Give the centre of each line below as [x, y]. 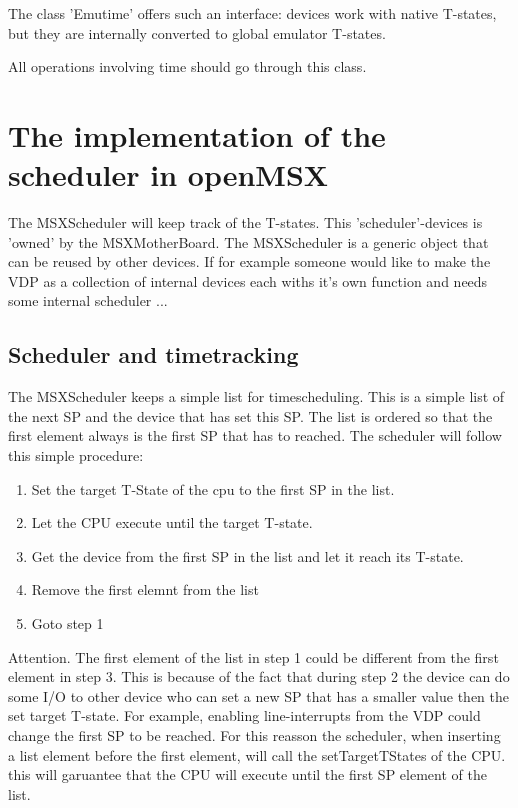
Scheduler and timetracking [153, 354]
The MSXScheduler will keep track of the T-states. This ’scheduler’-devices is [245, 222]
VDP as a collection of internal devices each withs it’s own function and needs [248, 280]
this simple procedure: [76, 455]
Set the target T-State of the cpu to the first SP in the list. [213, 488]
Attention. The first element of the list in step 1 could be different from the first [253, 656]
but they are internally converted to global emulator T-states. [197, 32]
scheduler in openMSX [168, 174]
